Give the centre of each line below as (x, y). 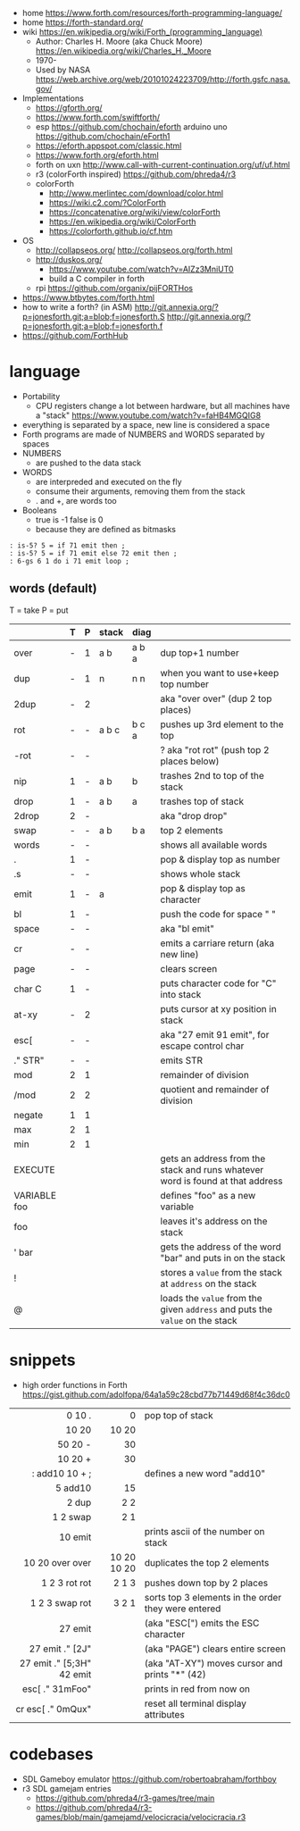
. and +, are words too (76, 500)
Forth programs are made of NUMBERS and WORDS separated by (143, 434)
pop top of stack (179, 1415)
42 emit (75, 1674)
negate (28, 1115)
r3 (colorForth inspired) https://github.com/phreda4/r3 (136, 174)
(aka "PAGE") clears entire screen (215, 1649)
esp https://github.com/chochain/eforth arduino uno (131, 127)
